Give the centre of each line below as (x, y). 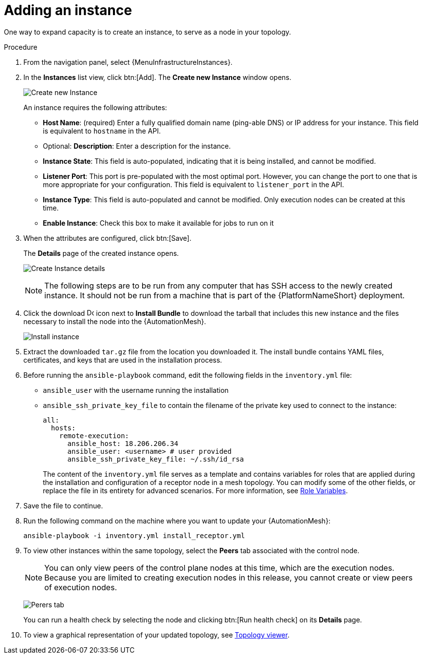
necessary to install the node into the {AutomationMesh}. (115, 321)
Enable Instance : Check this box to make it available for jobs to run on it (158, 223)
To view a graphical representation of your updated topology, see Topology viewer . (156, 635)
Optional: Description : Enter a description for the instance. (137, 146)
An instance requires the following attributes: (95, 107)
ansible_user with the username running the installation (136, 390)
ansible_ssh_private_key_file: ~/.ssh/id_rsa (156, 459)
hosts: (63, 428)
